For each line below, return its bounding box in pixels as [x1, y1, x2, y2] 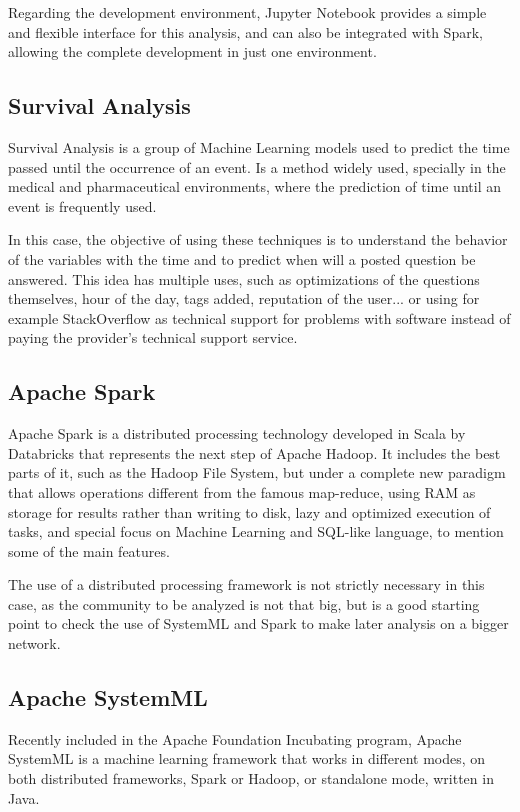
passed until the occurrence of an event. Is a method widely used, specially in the [8, 156, 506, 177]
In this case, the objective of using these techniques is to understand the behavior [8, 229, 508, 250]
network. [8, 633, 61, 654]
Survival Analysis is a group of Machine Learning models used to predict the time [8, 136, 510, 157]
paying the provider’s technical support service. [8, 327, 298, 348]
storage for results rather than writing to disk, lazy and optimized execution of [8, 501, 491, 522]
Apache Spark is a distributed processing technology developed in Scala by [8, 423, 466, 444]
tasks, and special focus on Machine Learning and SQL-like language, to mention [8, 521, 504, 542]
